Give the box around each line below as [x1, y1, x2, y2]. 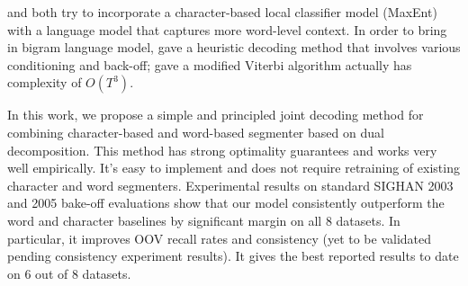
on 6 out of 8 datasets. [7, 264, 131, 282]
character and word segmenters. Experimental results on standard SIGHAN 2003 [7, 175, 454, 194]
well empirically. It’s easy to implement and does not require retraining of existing [7, 158, 460, 177]
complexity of [7, 73, 82, 92]
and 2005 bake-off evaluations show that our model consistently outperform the [7, 193, 445, 212]
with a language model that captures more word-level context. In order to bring [7, 20, 447, 39]
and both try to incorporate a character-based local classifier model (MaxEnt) [7, 3, 437, 21]
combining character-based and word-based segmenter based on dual [7, 122, 384, 141]
